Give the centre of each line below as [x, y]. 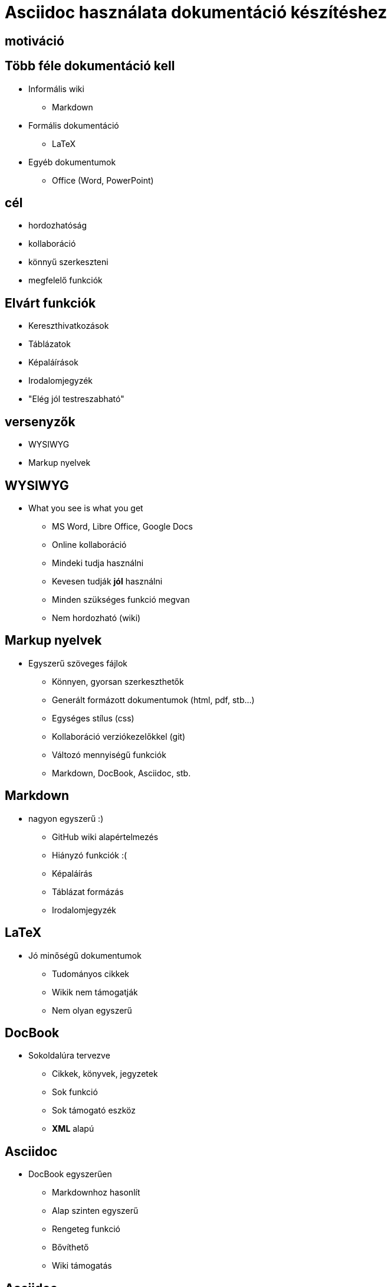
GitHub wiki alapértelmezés [105, 837]
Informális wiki [56, 89]
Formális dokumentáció [74, 125]
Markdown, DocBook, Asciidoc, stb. [121, 773]
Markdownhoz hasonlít [96, 1193]
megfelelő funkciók [65, 280]
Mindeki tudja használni [98, 563]
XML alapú [73, 1129]
